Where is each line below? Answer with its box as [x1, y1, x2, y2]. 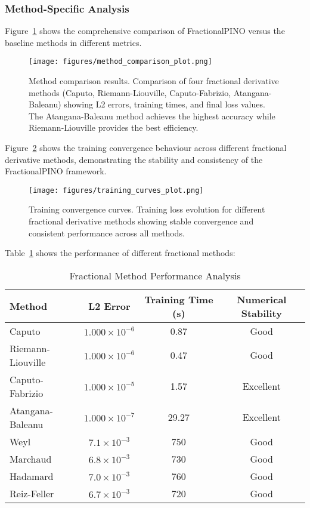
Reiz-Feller [10, 486, 54, 500]
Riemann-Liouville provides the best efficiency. [29, 121, 199, 134]
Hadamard [10, 469, 54, 483]
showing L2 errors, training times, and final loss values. [64, 98, 265, 110]
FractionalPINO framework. [5, 165, 107, 177]
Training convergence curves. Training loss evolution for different [29, 203, 265, 215]
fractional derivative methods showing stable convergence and [29, 215, 254, 227]
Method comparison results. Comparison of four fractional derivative [29, 75, 279, 87]
